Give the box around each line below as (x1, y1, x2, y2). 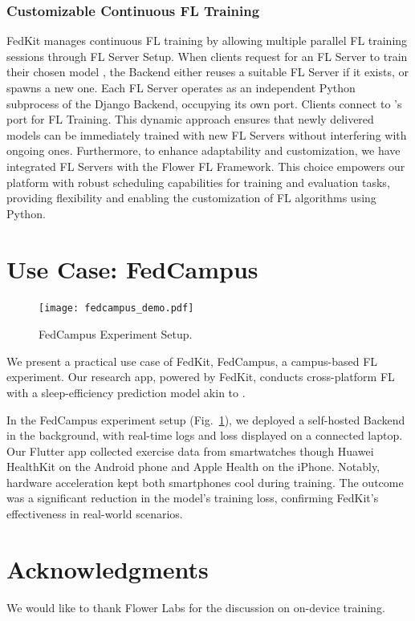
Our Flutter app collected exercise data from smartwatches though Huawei (6, 442, 374, 459)
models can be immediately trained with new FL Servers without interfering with (6, 126, 407, 143)
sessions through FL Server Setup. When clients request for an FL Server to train (6, 47, 408, 64)
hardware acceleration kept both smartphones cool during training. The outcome (6, 473, 404, 490)
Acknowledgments (6, 552, 209, 585)
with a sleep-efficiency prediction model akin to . (6, 384, 246, 400)
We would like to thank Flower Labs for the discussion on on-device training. (6, 599, 385, 615)
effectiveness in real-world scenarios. (6, 505, 183, 522)
